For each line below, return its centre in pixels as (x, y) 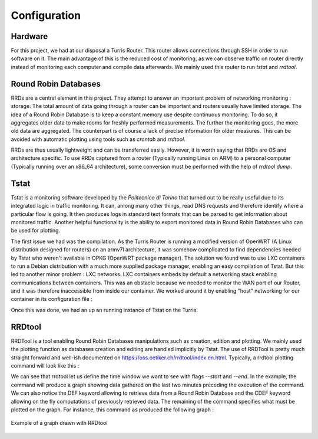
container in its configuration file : (52, 299)
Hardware (29, 36)
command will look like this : (45, 365)
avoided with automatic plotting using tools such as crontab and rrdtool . (98, 139)
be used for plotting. (36, 231)
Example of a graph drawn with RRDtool (59, 423)
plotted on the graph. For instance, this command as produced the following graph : (112, 409)
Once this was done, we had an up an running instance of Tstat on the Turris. (105, 310)
